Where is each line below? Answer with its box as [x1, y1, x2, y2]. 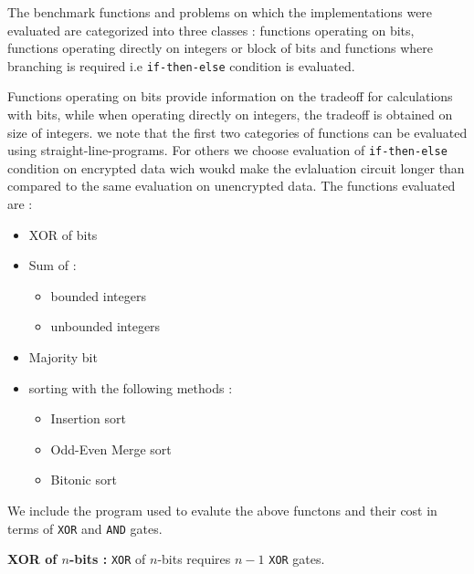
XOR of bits [28, 224, 98, 244]
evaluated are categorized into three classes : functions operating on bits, [7, 20, 415, 39]
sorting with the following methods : [28, 378, 233, 397]
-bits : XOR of [69, 549, 146, 569]
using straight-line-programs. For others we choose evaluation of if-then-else [7, 141, 448, 160]
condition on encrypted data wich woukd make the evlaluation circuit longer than [7, 158, 465, 177]
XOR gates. [269, 549, 325, 569]
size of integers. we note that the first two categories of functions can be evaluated [7, 122, 468, 141]
